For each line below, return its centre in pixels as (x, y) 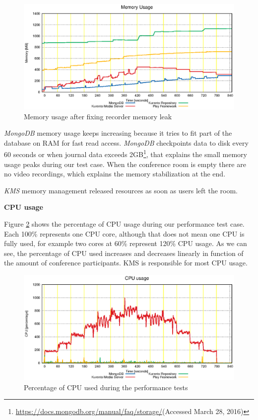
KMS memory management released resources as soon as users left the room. (121, 190)
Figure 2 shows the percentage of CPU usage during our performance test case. (124, 224)
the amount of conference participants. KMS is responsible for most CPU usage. (126, 263)
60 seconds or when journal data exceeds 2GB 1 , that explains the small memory (126, 154)
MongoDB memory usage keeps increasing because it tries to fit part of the (118, 133)
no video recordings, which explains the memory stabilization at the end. (115, 174)
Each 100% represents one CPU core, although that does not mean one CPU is (124, 233)
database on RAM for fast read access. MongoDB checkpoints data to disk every (126, 142)
